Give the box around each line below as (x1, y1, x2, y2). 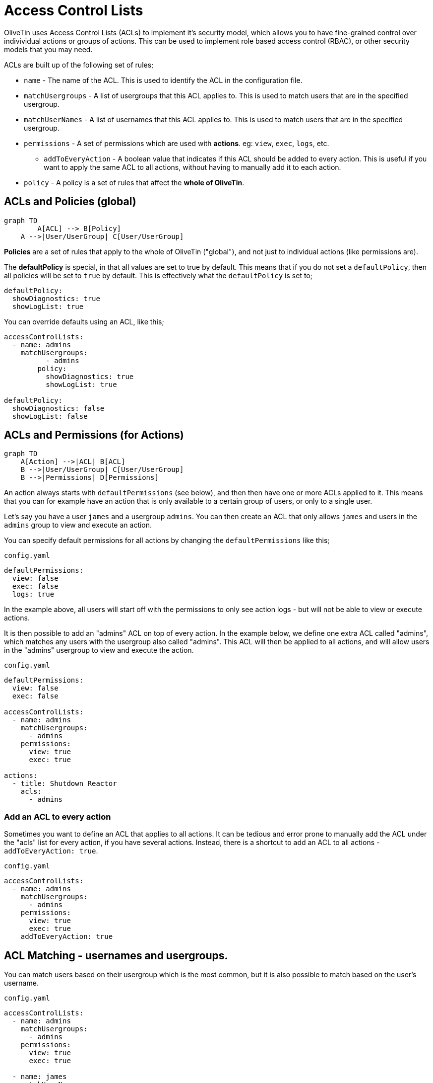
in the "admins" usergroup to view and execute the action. (4, 646, 194, 655)
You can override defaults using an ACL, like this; (4, 317, 164, 326)
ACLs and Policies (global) (4, 195, 136, 208)
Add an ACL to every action (4, 811, 111, 822)
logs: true (12, 590, 55, 599)
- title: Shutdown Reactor (12, 779, 117, 788)
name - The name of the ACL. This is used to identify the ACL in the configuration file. (24, 76, 303, 84)
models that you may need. (4, 45, 93, 54)
